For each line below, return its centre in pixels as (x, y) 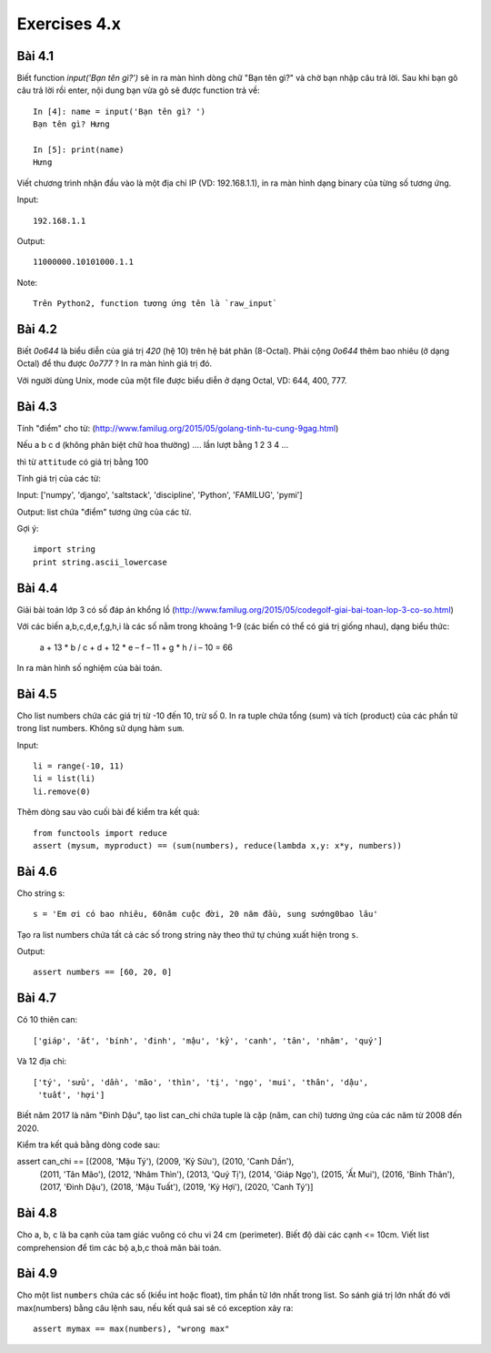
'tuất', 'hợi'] (71, 1094)
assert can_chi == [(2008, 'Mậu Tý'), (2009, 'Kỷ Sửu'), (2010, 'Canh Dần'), (155, 1162)
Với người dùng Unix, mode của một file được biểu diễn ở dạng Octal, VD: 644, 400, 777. (182, 380)
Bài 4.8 (37, 1213)
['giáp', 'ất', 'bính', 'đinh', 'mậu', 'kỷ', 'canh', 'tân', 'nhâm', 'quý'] (208, 1041)
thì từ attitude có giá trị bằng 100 (83, 462)
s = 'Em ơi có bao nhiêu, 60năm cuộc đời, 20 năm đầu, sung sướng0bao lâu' (205, 914)
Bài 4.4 (37, 588)
